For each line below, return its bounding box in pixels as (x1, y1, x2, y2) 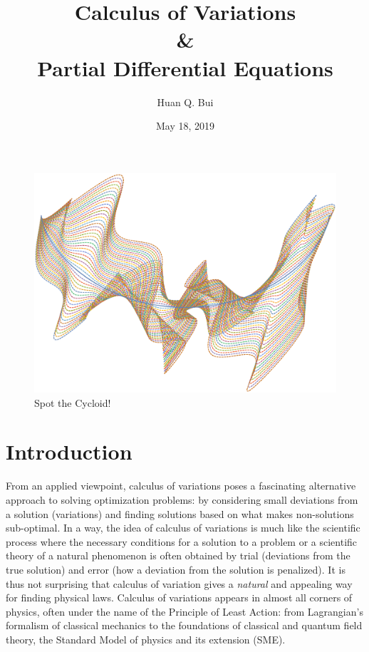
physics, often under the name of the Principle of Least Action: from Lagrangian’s (6, 604, 363, 619)
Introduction (6, 437, 132, 466)
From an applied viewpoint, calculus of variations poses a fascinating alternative (6, 478, 356, 493)
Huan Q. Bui (157, 94, 214, 109)
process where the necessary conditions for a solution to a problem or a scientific (6, 534, 358, 549)
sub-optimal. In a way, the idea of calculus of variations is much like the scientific (6, 520, 360, 535)
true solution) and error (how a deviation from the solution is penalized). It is (6, 562, 345, 576)
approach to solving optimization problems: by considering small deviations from (6, 492, 358, 507)
